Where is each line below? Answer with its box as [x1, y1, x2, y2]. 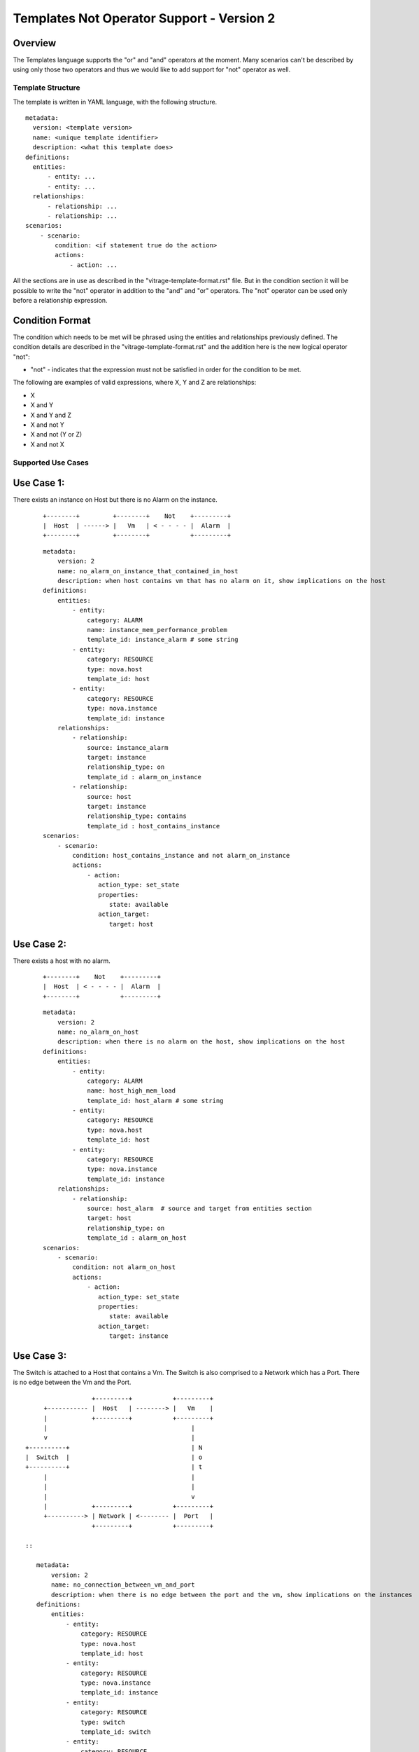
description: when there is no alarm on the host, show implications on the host [57, 1038, 346, 1046]
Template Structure [13, 83, 80, 93]
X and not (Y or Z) [30, 430, 83, 439]
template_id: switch [80, 1728, 151, 1736]
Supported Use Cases [13, 458, 89, 467]
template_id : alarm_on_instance [87, 773, 202, 781]
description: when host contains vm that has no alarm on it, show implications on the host [57, 577, 386, 585]
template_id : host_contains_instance [87, 822, 220, 830]
